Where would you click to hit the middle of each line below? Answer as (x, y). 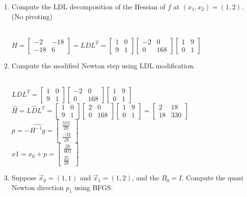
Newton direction (38, 187)
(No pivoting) (32, 16)
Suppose (24, 178)
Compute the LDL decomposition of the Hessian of (89, 6)
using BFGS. (94, 187)
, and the (146, 178)
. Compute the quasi (213, 178)
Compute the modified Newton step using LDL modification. (103, 65)
